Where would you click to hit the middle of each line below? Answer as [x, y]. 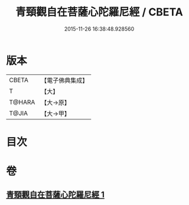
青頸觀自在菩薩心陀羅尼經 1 [56, 195]
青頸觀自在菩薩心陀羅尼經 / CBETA [99, 12]
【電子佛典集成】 [65, 80]
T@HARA [22, 102]
